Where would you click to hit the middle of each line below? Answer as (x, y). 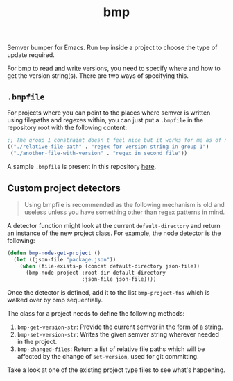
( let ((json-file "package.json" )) (65, 260)
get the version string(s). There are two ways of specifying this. (98, 76)
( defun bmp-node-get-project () (54, 253)
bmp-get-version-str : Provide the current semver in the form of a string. (120, 327)
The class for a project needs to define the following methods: (96, 313)
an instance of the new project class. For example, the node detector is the (114, 233)
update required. (31, 55)
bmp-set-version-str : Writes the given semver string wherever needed (118, 334)
